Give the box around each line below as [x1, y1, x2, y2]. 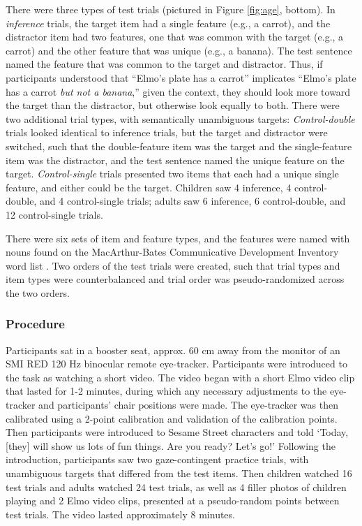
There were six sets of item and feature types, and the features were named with [6, 231, 350, 245]
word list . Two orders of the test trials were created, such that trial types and [6, 258, 340, 272]
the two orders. [6, 285, 70, 300]
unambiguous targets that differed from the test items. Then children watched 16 [6, 466, 352, 481]
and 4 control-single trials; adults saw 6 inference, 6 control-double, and [40, 193, 346, 208]
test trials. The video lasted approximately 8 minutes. [6, 506, 235, 521]
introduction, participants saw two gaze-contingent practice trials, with [6, 452, 309, 467]
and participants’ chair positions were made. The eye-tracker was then [38, 397, 338, 412]
